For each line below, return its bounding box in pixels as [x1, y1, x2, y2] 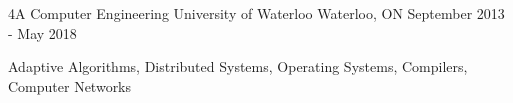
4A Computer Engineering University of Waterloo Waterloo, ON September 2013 [8, 3, 505, 23]
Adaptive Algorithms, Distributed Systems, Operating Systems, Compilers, [8, 56, 468, 77]
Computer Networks [8, 75, 132, 96]
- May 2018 [8, 22, 77, 43]
